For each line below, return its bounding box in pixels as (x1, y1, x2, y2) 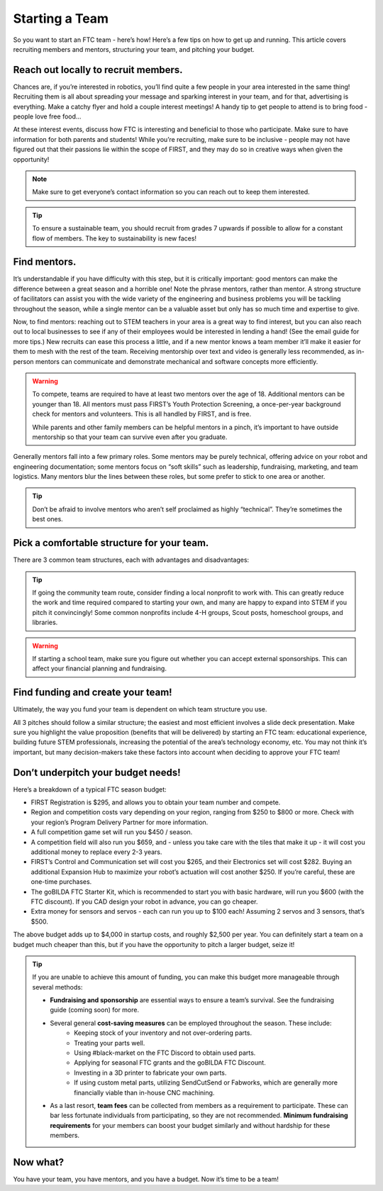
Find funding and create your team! (13, 687, 173, 699)
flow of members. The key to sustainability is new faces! (32, 234, 197, 243)
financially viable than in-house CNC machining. (74, 1088, 215, 1097)
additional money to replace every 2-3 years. (30, 848, 162, 856)
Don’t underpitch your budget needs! (13, 766, 181, 778)
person (13, 357, 35, 365)
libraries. (32, 618, 58, 627)
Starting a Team (13, 11, 109, 26)
